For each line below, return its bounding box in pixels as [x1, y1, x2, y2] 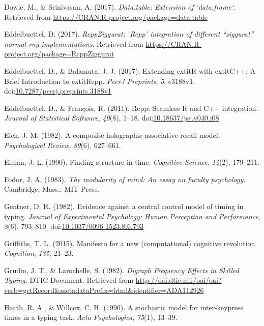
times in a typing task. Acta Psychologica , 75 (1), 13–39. [4, 312, 178, 322]
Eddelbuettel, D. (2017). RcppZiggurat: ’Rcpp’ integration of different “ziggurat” [4, 28, 254, 39]
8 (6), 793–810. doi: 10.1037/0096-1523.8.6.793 [4, 221, 143, 231]
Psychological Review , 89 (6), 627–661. [4, 139, 121, 150]
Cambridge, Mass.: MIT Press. [4, 184, 100, 194]
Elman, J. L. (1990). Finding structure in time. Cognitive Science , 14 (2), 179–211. [4, 157, 260, 167]
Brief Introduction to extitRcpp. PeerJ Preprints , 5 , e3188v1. [4, 75, 195, 86]
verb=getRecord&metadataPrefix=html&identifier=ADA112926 [4, 285, 204, 295]
